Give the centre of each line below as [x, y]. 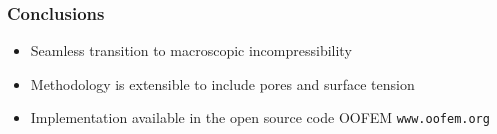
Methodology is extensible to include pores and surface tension [222, 83]
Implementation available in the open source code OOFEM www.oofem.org [260, 117]
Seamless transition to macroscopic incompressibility [191, 50]
